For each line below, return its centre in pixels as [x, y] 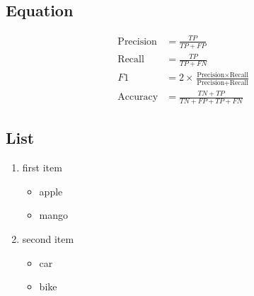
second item [48, 238]
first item [42, 167]
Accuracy [138, 97]
